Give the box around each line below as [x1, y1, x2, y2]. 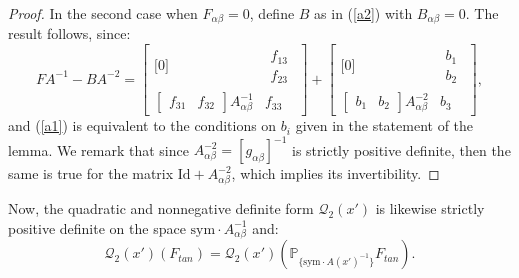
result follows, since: [8, 23, 131, 44]
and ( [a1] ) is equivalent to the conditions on [8, 115, 277, 136]
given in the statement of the [295, 115, 474, 136]
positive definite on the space [8, 217, 186, 238]
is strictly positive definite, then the [292, 139, 511, 160]
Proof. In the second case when [8, 3, 198, 23]
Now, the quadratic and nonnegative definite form [8, 197, 314, 218]
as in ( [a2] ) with [314, 3, 413, 23]
